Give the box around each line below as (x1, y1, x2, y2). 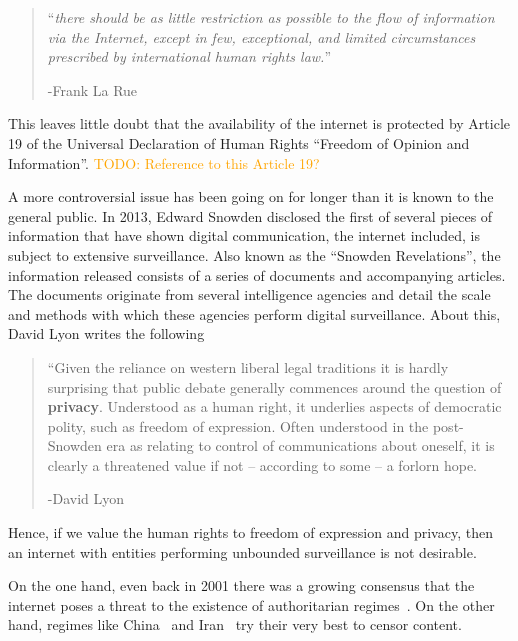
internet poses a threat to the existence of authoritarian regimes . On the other (8, 594, 495, 615)
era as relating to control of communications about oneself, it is (106, 435, 495, 456)
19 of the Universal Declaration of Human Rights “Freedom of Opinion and (8, 132, 470, 153)
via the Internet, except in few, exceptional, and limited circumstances (47, 26, 476, 47)
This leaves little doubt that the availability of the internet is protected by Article (8, 113, 511, 134)
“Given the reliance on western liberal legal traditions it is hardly (47, 356, 449, 377)
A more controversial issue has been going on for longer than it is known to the (8, 186, 494, 207)
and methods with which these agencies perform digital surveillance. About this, (8, 303, 501, 324)
